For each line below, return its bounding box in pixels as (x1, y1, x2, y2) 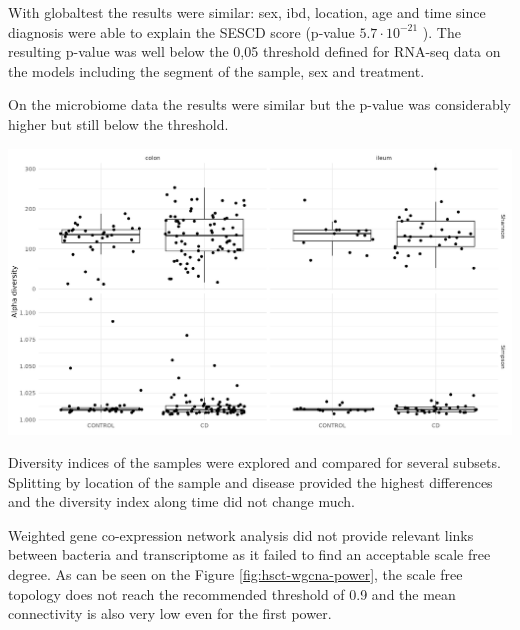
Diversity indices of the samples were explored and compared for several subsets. (8, 452, 501, 473)
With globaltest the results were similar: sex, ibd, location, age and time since (8, 2, 486, 22)
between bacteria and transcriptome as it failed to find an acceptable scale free (8, 544, 491, 565)
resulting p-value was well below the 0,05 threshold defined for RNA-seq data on (8, 41, 501, 62)
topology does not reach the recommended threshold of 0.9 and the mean (8, 583, 456, 604)
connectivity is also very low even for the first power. (8, 603, 332, 624)
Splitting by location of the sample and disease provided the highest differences (8, 471, 493, 492)
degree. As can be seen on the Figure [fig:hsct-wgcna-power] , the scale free (8, 564, 463, 585)
